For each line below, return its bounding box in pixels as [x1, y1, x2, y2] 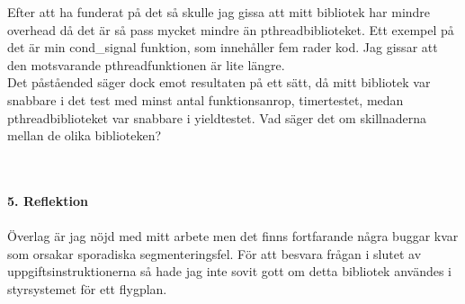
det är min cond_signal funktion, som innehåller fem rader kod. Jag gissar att [7, 38, 438, 57]
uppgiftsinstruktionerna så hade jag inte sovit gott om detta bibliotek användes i [7, 262, 452, 281]
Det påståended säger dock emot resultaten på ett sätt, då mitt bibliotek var [7, 73, 431, 92]
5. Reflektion [7, 191, 88, 210]
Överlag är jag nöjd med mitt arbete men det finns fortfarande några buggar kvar [7, 227, 459, 246]
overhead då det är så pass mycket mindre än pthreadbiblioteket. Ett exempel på [7, 20, 454, 39]
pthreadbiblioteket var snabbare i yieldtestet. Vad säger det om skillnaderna [7, 108, 427, 127]
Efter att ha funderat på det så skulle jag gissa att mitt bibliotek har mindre [7, 3, 431, 21]
